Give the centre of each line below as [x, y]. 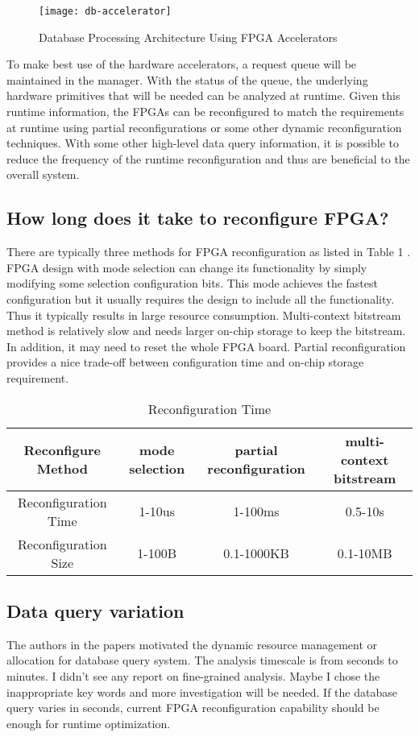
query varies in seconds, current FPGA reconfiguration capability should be [193, 708]
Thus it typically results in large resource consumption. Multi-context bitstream [204, 315]
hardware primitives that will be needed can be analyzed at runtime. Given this [203, 95]
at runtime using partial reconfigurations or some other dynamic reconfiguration [204, 127]
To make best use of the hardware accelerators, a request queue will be [182, 64]
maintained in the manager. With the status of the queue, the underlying [187, 79]
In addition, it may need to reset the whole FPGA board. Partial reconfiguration [206, 346]
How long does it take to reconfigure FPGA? [198, 218]
